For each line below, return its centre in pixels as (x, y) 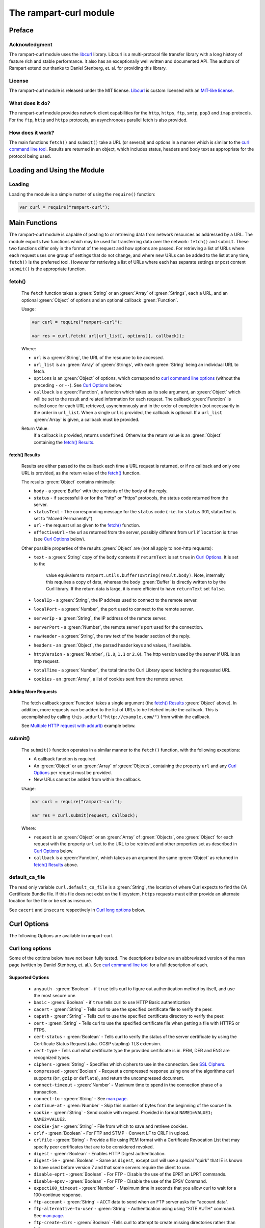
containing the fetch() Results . (64, 442)
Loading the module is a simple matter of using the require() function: (82, 194)
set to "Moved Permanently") (63, 518)
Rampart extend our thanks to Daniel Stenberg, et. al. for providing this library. (88, 68)
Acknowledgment (31, 44)
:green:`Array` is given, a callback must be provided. (87, 419)
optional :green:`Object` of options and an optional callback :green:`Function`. (100, 300)
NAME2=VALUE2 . (50, 1119)
